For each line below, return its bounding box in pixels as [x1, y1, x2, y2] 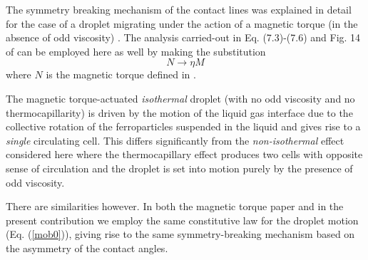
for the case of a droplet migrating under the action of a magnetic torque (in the [6, 16, 358, 31]
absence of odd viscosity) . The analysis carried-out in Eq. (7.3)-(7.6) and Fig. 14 [6, 30, 361, 45]
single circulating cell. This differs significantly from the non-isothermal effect [6, 132, 344, 147]
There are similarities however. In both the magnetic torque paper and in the [6, 199, 344, 214]
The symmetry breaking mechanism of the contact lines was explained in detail [6, 2, 352, 16]
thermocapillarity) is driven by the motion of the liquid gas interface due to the [6, 105, 353, 120]
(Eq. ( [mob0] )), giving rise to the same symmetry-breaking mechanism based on [6, 227, 355, 241]
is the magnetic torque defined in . [46, 67, 196, 82]
